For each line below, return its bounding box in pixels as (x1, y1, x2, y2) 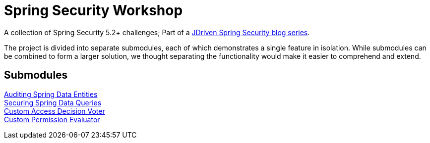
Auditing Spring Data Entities (4, 90, 98, 98)
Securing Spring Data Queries (4, 98, 102, 107)
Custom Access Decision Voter (4, 106, 105, 115)
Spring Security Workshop (4, 2, 183, 19)
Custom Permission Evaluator (4, 115, 100, 124)
